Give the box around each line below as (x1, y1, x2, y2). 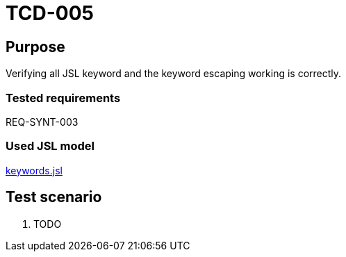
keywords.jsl (6, 164, 63, 176)
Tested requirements (6, 90, 121, 105)
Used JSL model (6, 139, 94, 154)
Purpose (6, 38, 65, 56)
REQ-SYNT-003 (6, 115, 79, 128)
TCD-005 (6, 1, 94, 25)
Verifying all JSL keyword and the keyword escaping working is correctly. (6, 67, 342, 80)
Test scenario (6, 188, 102, 206)
